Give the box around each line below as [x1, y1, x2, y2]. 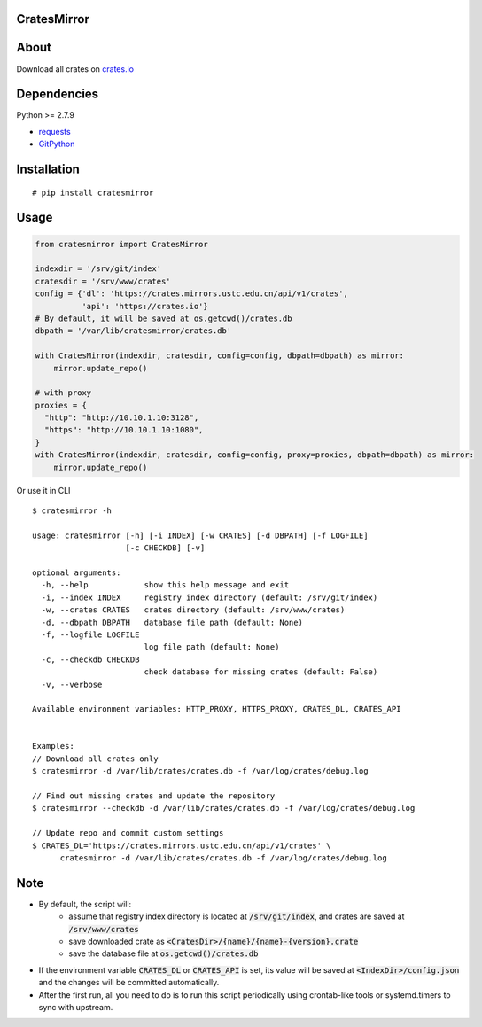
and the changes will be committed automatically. [38, 977, 220, 988]
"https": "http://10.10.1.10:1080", [44, 425, 204, 435]
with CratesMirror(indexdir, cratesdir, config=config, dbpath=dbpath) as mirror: [35, 351, 405, 361]
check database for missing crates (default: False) [144, 667, 378, 677]
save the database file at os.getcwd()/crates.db [68, 948, 259, 959]
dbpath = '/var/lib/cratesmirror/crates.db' [35, 326, 232, 336]
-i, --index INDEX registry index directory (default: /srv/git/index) [41, 592, 378, 603]
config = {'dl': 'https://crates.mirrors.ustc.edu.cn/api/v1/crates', [35, 289, 349, 299]
